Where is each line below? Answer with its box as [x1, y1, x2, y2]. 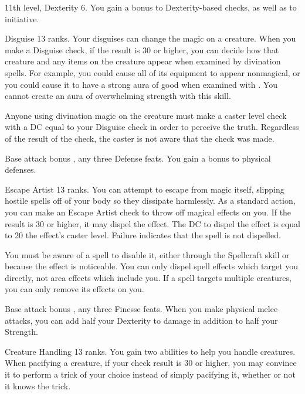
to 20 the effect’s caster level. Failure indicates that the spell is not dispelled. [5, 229, 281, 241]
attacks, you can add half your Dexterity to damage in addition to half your [5, 314, 278, 326]
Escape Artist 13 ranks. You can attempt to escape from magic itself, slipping [5, 183, 284, 195]
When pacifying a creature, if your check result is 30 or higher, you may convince [5, 357, 297, 369]
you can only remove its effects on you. [5, 283, 144, 295]
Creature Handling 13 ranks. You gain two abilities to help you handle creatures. [5, 345, 296, 357]
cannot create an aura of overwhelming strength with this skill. [5, 90, 231, 102]
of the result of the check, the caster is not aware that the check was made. [5, 132, 274, 144]
